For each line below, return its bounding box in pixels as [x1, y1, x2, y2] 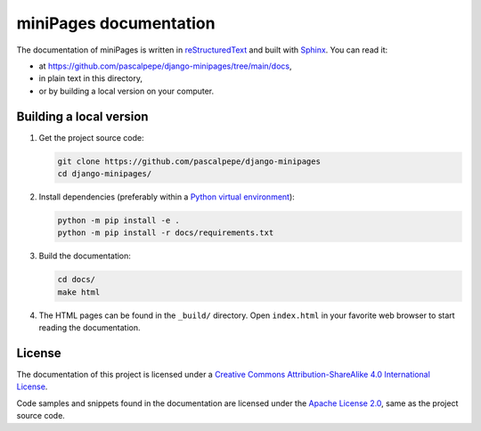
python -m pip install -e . [57, 215, 180, 225]
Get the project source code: [38, 132, 144, 142]
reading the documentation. [38, 322, 142, 333]
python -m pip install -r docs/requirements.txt [57, 228, 274, 238]
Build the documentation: [38, 250, 131, 262]
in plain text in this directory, [38, 73, 143, 84]
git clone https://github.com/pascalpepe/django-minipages [57, 156, 321, 167]
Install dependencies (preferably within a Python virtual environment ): [38, 191, 296, 202]
